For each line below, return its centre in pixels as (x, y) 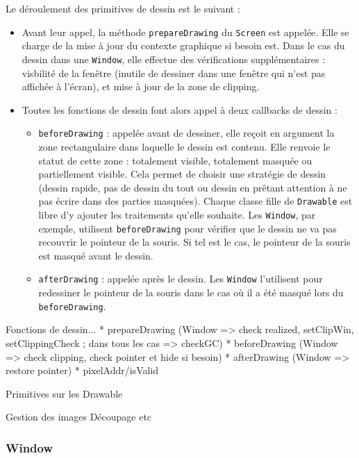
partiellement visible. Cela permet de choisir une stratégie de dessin (182, 174)
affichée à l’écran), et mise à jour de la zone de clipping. (141, 86)
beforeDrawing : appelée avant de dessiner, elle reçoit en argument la (186, 133)
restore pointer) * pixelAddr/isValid (82, 370)
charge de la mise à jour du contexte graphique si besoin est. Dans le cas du (183, 45)
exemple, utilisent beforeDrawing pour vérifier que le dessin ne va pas (187, 228)
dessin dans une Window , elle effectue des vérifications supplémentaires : (174, 59)
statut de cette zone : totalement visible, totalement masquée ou (175, 160)
